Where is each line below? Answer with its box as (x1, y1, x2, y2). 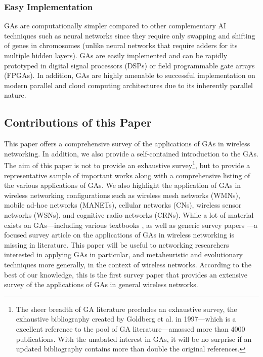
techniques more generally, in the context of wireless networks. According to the (4, 259, 251, 269)
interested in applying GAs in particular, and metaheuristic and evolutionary (4, 249, 243, 260)
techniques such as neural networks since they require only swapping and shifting (4, 30, 255, 41)
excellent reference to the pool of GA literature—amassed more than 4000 (16, 323, 245, 334)
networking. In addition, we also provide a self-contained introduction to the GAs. (4, 148, 258, 158)
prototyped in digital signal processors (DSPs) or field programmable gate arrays (4, 60, 255, 70)
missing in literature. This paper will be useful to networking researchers (4, 239, 229, 250)
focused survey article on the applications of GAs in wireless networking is (4, 229, 234, 240)
